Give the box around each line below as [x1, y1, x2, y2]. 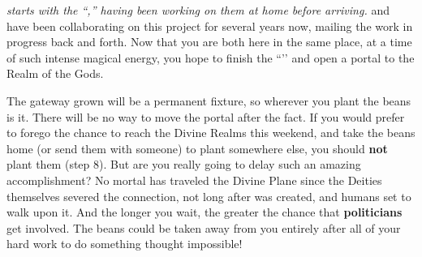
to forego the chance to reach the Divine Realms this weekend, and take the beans [6, 124, 416, 141]
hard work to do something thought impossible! [6, 235, 243, 252]
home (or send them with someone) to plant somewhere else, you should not [6, 139, 388, 156]
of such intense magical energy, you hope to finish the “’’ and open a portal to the [6, 49, 415, 66]
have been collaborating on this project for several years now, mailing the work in [6, 17, 413, 34]
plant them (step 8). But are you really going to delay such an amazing [6, 156, 361, 173]
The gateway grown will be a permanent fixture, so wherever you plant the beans [6, 92, 411, 109]
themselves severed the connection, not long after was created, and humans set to [6, 187, 411, 204]
